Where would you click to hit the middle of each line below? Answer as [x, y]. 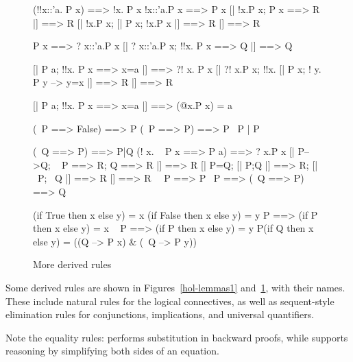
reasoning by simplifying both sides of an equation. [112, 351]
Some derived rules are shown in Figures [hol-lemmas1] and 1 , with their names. [175, 287]
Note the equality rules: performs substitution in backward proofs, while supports [177, 337]
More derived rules [72, 264]
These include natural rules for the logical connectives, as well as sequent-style [170, 301]
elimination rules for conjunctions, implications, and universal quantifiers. [160, 314]
